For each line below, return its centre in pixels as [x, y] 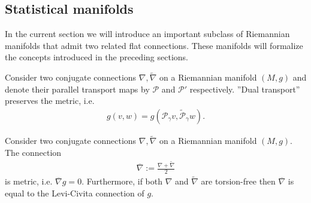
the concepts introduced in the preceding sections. [96, 57]
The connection [33, 152]
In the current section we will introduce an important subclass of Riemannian [147, 34]
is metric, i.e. [29, 181]
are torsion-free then [238, 181]
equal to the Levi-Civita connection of [75, 193]
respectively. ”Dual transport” [245, 89]
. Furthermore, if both [122, 181]
